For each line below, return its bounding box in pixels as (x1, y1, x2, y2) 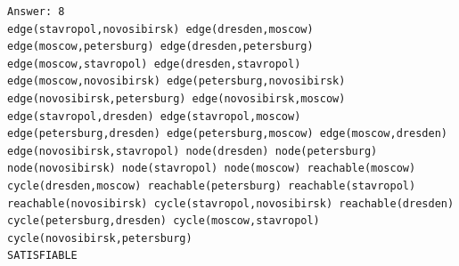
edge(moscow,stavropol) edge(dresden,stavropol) (7, 57, 301, 70)
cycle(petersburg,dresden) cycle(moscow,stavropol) (7, 214, 320, 228)
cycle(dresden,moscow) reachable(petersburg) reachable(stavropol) (7, 179, 416, 192)
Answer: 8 (7, 5, 65, 18)
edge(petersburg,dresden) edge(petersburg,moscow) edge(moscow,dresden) (7, 127, 447, 141)
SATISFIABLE (7, 249, 78, 262)
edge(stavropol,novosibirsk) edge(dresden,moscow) (7, 22, 314, 36)
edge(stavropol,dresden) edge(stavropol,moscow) (7, 109, 301, 123)
